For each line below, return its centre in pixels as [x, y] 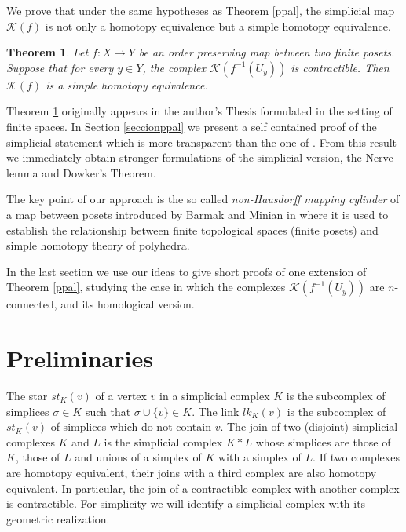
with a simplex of [260, 457]
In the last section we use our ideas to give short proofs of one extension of [187, 271]
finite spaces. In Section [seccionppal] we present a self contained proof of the [192, 126]
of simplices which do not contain [131, 426]
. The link [216, 411]
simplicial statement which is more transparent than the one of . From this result [202, 142]
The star [27, 396]
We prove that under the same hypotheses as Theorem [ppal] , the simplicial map [201, 10]
